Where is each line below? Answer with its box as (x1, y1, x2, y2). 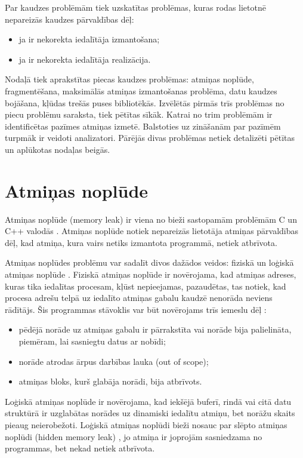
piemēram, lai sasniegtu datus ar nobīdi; (18, 335, 166, 347)
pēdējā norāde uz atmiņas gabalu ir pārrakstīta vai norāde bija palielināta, (18, 323, 292, 336)
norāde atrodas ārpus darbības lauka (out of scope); (18, 355, 209, 367)
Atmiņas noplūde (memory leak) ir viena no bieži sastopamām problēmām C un (5, 213, 297, 225)
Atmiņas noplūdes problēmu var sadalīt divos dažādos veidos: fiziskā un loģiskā (5, 256, 294, 269)
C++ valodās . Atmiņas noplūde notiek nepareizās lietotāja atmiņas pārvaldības (5, 225, 299, 237)
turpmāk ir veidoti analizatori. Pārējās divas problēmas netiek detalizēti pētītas (5, 131, 295, 144)
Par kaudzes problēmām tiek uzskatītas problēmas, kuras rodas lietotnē (5, 1, 266, 13)
